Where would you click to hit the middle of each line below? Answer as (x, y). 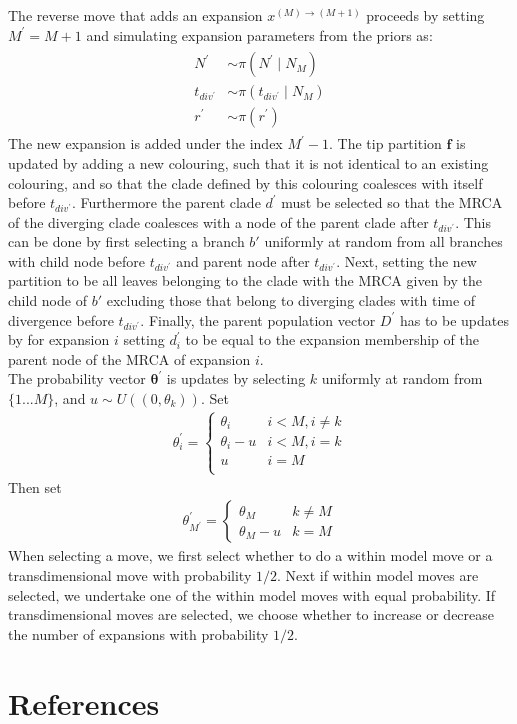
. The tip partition (385, 143)
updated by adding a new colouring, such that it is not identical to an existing (248, 162)
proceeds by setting (425, 15)
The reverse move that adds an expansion (135, 15)
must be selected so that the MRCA (392, 202)
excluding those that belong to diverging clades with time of (291, 300)
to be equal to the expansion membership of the (332, 339)
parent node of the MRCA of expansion (129, 358)
